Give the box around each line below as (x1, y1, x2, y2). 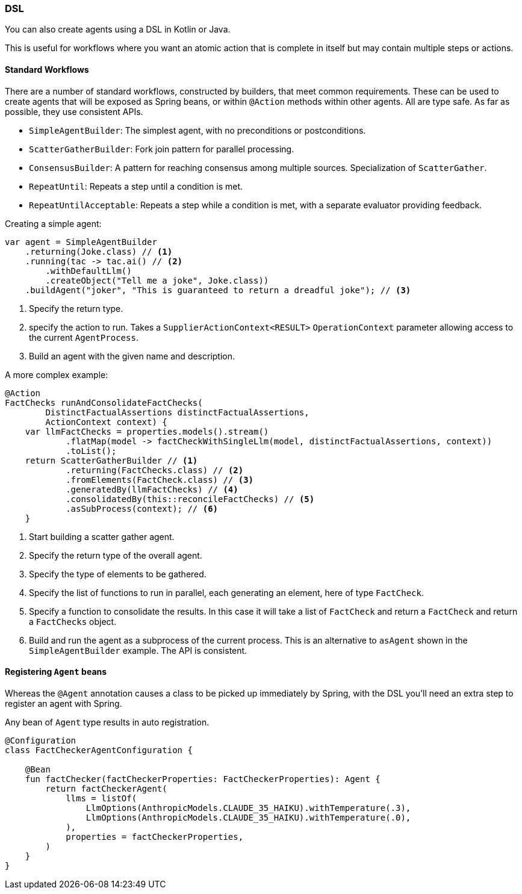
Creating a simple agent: (5, 218, 102, 229)
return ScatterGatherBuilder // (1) (25, 455, 198, 465)
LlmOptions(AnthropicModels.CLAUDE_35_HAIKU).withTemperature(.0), (85, 812, 411, 822)
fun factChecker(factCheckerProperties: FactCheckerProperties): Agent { (25, 774, 381, 784)
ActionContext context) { (45, 417, 167, 427)
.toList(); (66, 445, 117, 456)
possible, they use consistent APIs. (5, 106, 143, 117)
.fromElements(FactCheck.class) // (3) (66, 474, 254, 485)
